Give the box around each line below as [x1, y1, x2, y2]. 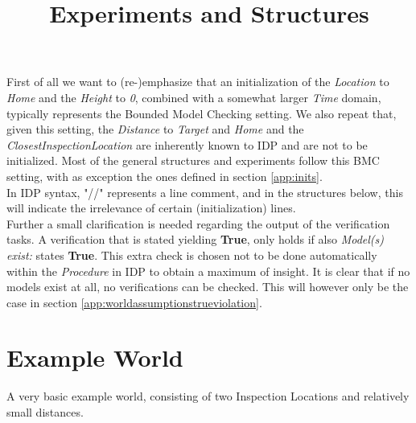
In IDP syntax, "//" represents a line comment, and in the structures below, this [6, 183, 403, 200]
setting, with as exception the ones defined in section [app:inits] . [6, 167, 323, 184]
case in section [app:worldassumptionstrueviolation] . [6, 294, 262, 310]
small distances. [6, 404, 84, 420]
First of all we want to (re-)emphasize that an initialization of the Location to [6, 73, 389, 90]
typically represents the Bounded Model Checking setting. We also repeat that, [6, 105, 397, 121]
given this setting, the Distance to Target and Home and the [6, 121, 304, 138]
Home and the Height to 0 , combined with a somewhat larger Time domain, [6, 88, 381, 105]
